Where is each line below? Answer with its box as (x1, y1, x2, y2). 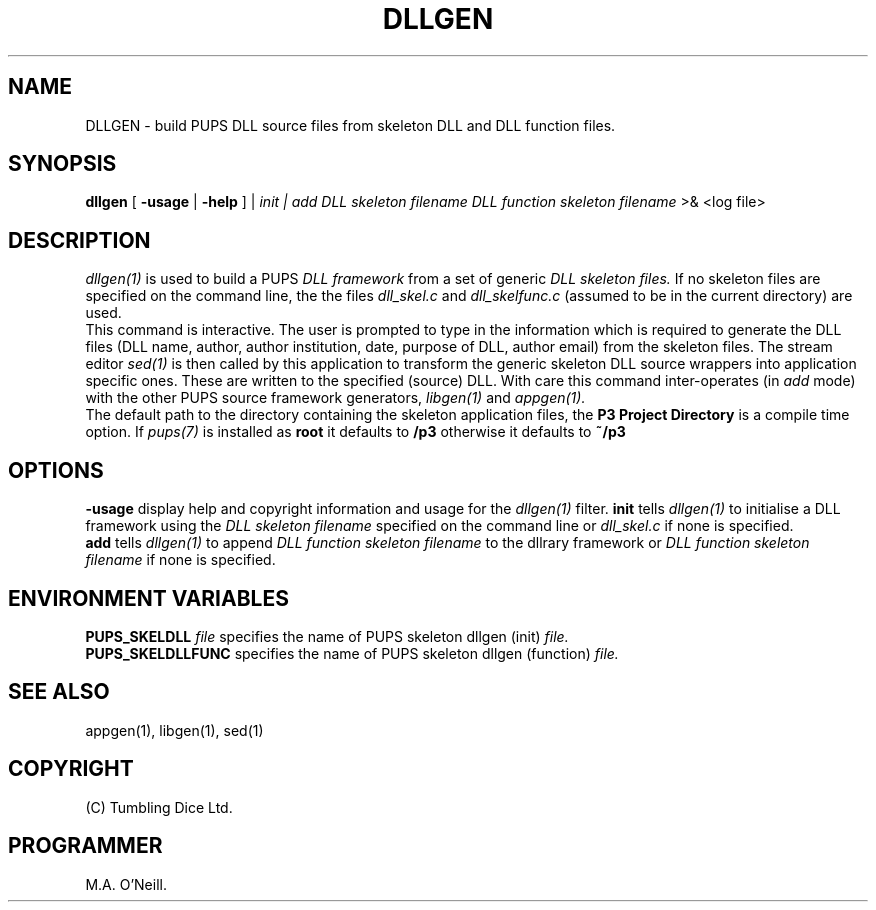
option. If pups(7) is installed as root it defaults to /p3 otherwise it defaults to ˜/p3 (85, 423, 626, 441)
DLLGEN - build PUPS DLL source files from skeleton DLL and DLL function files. (85, 116, 616, 134)
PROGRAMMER (8, 833, 163, 859)
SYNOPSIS (8, 151, 117, 177)
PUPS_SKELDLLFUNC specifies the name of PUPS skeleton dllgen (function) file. (85, 644, 619, 662)
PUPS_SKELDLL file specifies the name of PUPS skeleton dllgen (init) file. (85, 627, 569, 645)
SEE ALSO (8, 679, 110, 705)
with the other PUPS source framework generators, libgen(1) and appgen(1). (85, 389, 586, 407)
